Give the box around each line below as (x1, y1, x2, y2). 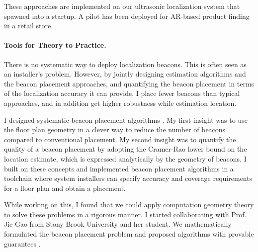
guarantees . (4, 238, 41, 249)
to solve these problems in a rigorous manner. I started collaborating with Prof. (4, 209, 247, 219)
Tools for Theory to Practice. (4, 40, 106, 50)
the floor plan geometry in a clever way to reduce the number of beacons (4, 124, 226, 135)
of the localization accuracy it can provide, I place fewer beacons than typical (4, 88, 240, 98)
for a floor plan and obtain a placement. (4, 182, 126, 193)
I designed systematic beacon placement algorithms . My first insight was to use (4, 114, 248, 125)
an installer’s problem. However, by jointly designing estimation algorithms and (4, 69, 246, 79)
